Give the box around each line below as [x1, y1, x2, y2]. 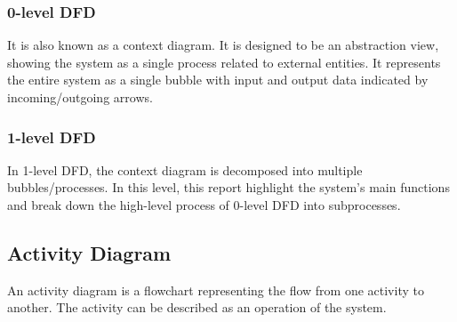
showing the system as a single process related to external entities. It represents [7, 52, 441, 71]
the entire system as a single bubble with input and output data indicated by [7, 70, 429, 89]
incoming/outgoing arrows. [7, 88, 153, 106]
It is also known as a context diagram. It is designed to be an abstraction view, [7, 36, 439, 54]
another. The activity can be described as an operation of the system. [7, 298, 387, 317]
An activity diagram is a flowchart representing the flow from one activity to [7, 280, 424, 299]
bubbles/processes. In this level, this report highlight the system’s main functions [7, 178, 450, 197]
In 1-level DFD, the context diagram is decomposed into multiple [7, 160, 363, 179]
